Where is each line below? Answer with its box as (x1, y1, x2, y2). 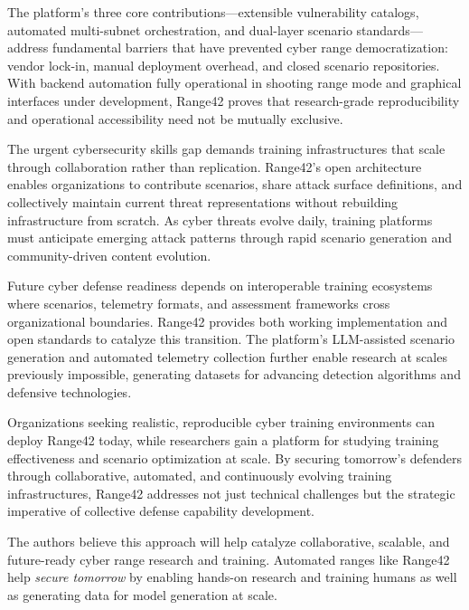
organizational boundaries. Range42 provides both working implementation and (7, 311, 448, 330)
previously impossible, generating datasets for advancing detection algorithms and (7, 365, 461, 384)
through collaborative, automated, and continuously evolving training (7, 466, 392, 485)
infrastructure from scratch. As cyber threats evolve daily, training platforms (7, 210, 433, 229)
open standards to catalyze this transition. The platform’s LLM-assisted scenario (7, 329, 455, 348)
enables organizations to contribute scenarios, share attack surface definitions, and (7, 175, 463, 194)
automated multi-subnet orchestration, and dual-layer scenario (7, 20, 352, 39)
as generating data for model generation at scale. (7, 585, 277, 604)
